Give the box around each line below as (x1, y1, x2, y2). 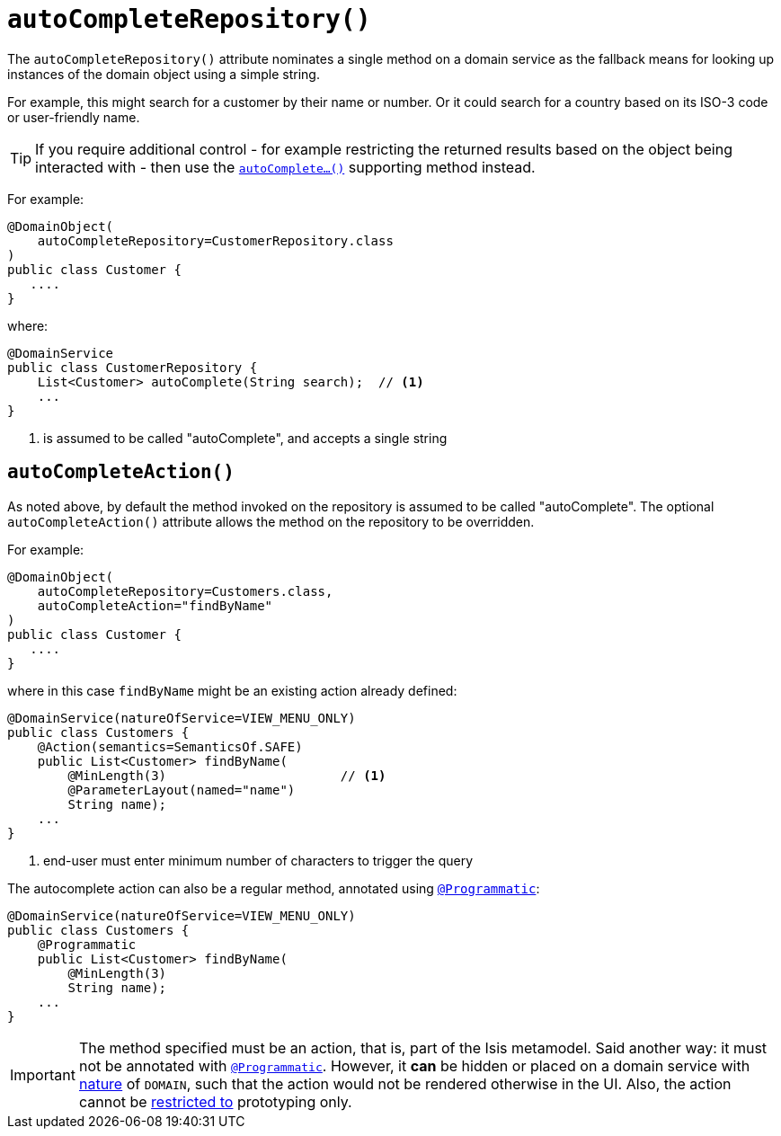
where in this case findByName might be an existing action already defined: (7, 682, 457, 698)
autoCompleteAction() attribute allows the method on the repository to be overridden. (7, 513, 535, 529)
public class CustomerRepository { (7, 359, 258, 375)
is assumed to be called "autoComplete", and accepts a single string (43, 430, 448, 446)
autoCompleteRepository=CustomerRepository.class (37, 233, 394, 248)
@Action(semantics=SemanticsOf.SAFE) (37, 739, 303, 754)
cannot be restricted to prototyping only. (78, 1092, 352, 1111)
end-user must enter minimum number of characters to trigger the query (43, 852, 474, 868)
